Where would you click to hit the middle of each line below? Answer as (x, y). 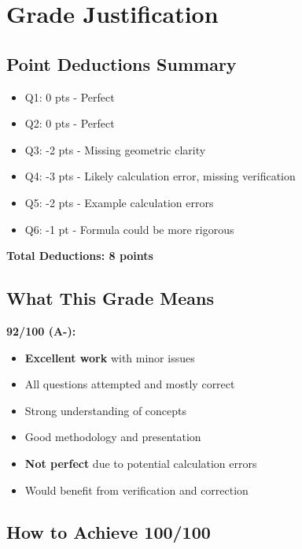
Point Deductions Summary (122, 63)
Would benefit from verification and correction (136, 490)
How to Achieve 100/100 (109, 532)
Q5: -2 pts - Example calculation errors (119, 202)
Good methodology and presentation (113, 437)
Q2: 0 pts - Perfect (70, 123)
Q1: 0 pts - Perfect (70, 96)
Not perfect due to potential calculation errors (141, 463)
